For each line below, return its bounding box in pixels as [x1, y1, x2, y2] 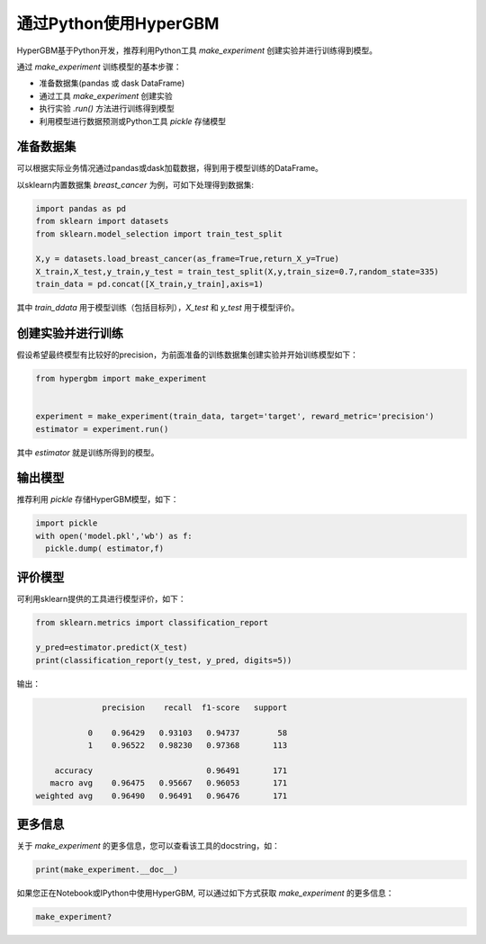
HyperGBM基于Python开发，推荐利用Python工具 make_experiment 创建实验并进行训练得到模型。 [16, 45, 378, 56]
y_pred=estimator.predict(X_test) [35, 643, 188, 652]
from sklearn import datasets [35, 216, 169, 227]
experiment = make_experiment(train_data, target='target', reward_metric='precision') [35, 411, 435, 422]
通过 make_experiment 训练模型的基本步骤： [16, 61, 182, 72]
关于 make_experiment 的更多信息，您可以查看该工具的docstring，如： [16, 841, 281, 851]
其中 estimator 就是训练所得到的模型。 [16, 446, 159, 458]
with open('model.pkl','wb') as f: [35, 531, 193, 541]
